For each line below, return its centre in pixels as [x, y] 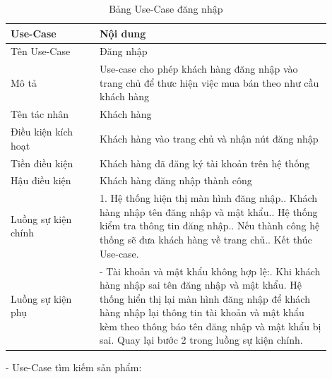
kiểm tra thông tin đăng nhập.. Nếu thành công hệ [209, 225]
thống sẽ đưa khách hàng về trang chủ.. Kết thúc [206, 240]
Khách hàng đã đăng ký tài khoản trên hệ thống [204, 163]
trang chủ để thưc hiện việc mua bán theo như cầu [209, 82]
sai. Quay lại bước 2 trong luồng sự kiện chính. [201, 340]
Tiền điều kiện [42, 163]
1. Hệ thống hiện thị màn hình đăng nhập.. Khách [208, 198]
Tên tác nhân [40, 114]
